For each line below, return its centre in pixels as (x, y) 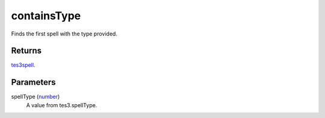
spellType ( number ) (36, 97)
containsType (46, 16)
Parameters (33, 82)
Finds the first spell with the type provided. (64, 34)
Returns (26, 51)
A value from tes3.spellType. (62, 105)
